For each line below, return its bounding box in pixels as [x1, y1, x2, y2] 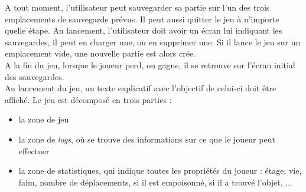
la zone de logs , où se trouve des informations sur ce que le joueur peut [18, 133, 275, 145]
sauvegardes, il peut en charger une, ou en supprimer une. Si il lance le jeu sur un [5, 35, 301, 48]
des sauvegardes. [5, 70, 64, 82]
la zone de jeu [18, 113, 69, 125]
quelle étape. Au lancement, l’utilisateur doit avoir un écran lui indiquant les [5, 24, 282, 37]
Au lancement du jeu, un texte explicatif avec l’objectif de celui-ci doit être [5, 82, 276, 94]
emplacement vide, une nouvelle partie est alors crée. [5, 47, 196, 59]
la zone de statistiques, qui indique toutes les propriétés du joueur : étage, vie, [18, 164, 302, 177]
